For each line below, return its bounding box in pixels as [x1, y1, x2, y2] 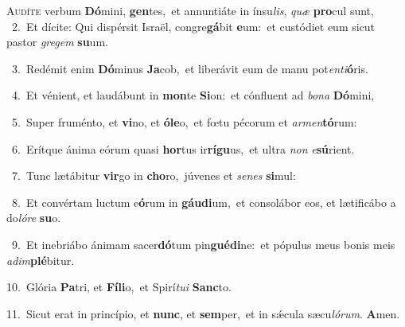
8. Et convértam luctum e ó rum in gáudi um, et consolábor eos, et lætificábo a [11, 193, 396, 210]
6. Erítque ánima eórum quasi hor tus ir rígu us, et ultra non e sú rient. [11, 140, 355, 157]
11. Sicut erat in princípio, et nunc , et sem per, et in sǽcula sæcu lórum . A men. [6, 305, 400, 321]
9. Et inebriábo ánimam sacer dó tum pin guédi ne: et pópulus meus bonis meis [11, 236, 395, 252]
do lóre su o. [6, 209, 61, 226]
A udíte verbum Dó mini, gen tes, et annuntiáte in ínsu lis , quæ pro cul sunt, [6, 2, 374, 18]
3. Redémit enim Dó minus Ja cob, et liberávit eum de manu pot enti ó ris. [11, 60, 368, 76]
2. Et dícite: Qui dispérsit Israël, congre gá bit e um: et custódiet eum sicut [11, 18, 376, 34]
